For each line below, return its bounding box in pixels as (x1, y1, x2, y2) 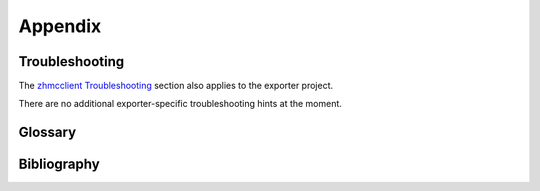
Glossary (18, 124, 77, 141)
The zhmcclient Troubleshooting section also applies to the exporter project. (18, 80, 334, 92)
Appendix (18, 15, 102, 37)
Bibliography (18, 156, 100, 173)
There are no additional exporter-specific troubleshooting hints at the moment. (18, 98, 342, 110)
